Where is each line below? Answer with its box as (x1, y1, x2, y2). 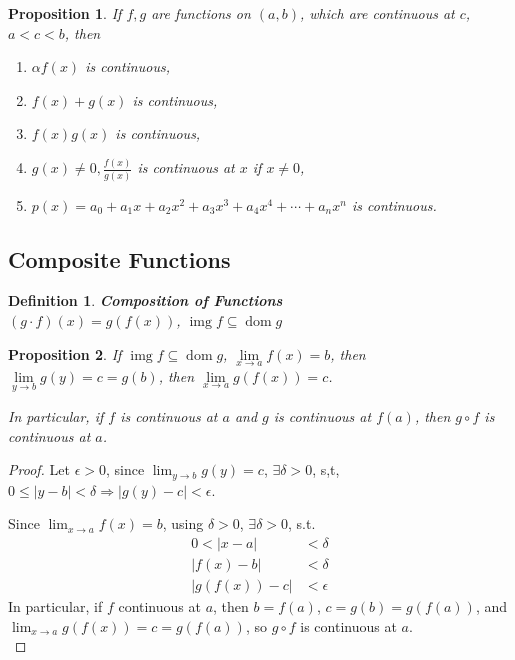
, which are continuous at (299, 3, 455, 23)
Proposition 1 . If (8, 3, 122, 23)
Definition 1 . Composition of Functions (8, 290, 283, 311)
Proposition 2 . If (8, 343, 122, 364)
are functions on (151, 3, 251, 23)
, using (162, 513, 204, 534)
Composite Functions (8, 243, 231, 274)
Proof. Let (8, 459, 70, 480)
